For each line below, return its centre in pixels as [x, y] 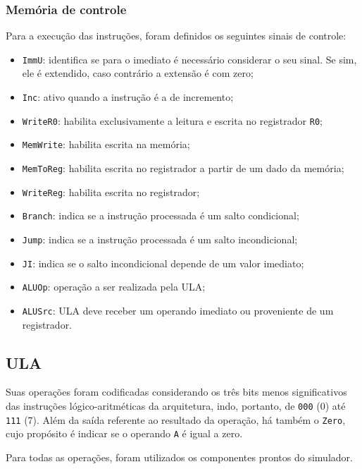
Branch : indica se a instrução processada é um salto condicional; [161, 215]
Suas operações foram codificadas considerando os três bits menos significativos [176, 392]
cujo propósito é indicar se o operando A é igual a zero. [124, 433]
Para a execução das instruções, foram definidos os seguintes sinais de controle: [176, 36]
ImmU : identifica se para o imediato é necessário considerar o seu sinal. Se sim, [189, 59]
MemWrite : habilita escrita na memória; [106, 144]
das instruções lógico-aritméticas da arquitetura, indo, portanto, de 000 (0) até [176, 406]
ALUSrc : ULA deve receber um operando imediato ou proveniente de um [178, 310]
